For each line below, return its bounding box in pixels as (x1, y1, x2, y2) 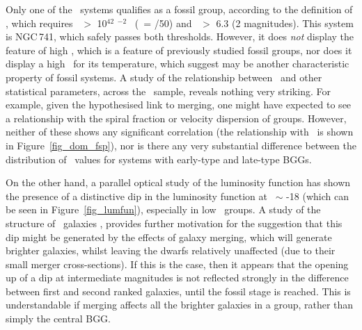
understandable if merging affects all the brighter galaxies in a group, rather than (6, 297, 354, 312)
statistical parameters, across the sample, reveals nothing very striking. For (6, 83, 331, 98)
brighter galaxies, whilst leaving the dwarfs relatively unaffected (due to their (6, 243, 336, 258)
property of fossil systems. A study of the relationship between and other (6, 69, 322, 84)
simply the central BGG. (6, 311, 111, 326)
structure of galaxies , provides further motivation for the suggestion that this (6, 215, 343, 230)
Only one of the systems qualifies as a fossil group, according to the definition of (6, 2, 353, 16)
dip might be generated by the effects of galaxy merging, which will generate (6, 229, 332, 244)
